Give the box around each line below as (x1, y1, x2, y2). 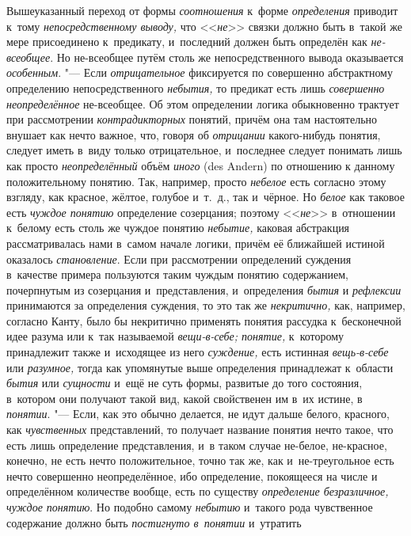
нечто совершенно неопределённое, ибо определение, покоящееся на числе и (6, 467, 378, 484)
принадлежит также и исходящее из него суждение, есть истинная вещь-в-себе (6, 344, 389, 360)
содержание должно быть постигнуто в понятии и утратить (6, 514, 302, 530)
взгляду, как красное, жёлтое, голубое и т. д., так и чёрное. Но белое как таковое (6, 188, 405, 205)
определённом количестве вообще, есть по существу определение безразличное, (6, 483, 389, 500)
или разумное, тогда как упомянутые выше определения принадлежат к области (6, 359, 394, 375)
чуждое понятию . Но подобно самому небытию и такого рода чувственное (6, 499, 373, 515)
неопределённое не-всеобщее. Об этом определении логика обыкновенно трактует (6, 95, 399, 112)
